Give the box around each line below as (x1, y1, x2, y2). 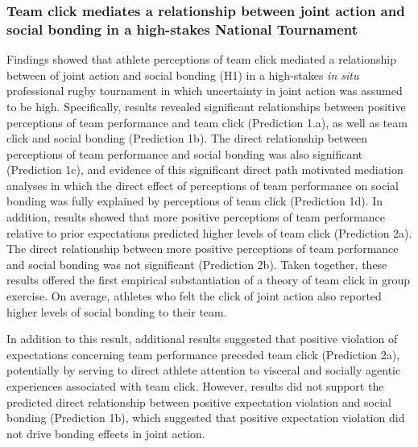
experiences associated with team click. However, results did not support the (6, 378, 384, 395)
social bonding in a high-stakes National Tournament (6, 19, 358, 39)
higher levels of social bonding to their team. (6, 303, 227, 320)
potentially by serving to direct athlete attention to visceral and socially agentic (6, 362, 401, 379)
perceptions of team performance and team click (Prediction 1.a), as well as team (6, 114, 408, 130)
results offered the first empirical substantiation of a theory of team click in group (6, 271, 411, 288)
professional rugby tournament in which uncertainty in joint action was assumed (6, 82, 403, 99)
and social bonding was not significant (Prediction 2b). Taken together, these (6, 255, 387, 272)
